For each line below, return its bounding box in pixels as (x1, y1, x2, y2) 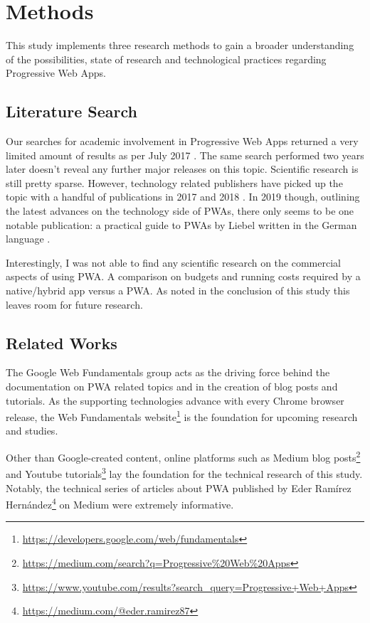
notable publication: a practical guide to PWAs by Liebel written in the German (6, 217, 357, 232)
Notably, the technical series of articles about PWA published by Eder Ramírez (6, 480, 351, 495)
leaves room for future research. (6, 297, 143, 311)
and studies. (6, 423, 58, 438)
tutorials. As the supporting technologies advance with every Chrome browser (6, 393, 344, 408)
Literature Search (6, 100, 137, 122)
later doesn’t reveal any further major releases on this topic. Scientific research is (6, 161, 359, 176)
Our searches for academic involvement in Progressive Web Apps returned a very (6, 134, 359, 149)
